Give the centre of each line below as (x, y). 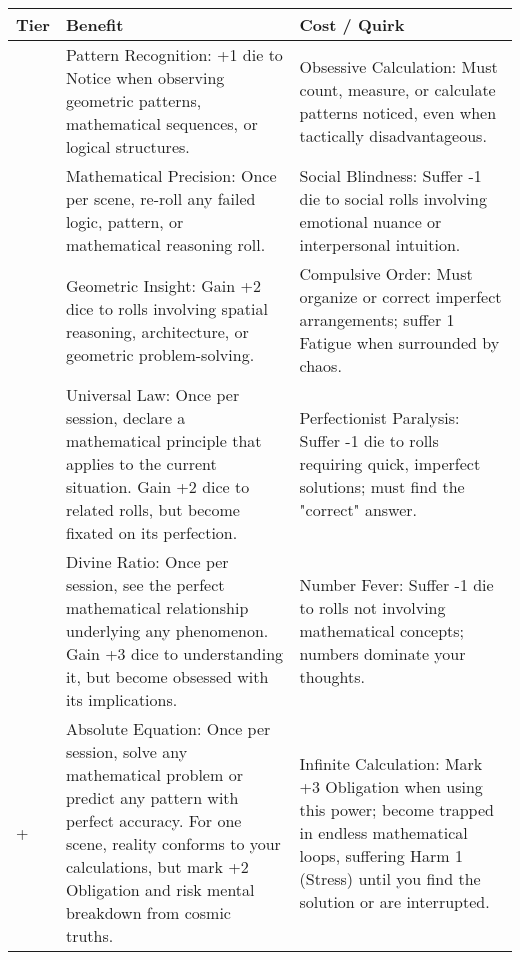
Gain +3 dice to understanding (174, 653)
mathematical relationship (157, 607)
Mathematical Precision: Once (171, 175)
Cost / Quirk (352, 24)
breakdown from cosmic (148, 912)
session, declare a (125, 417)
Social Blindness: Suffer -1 (390, 175)
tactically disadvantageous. (393, 135)
